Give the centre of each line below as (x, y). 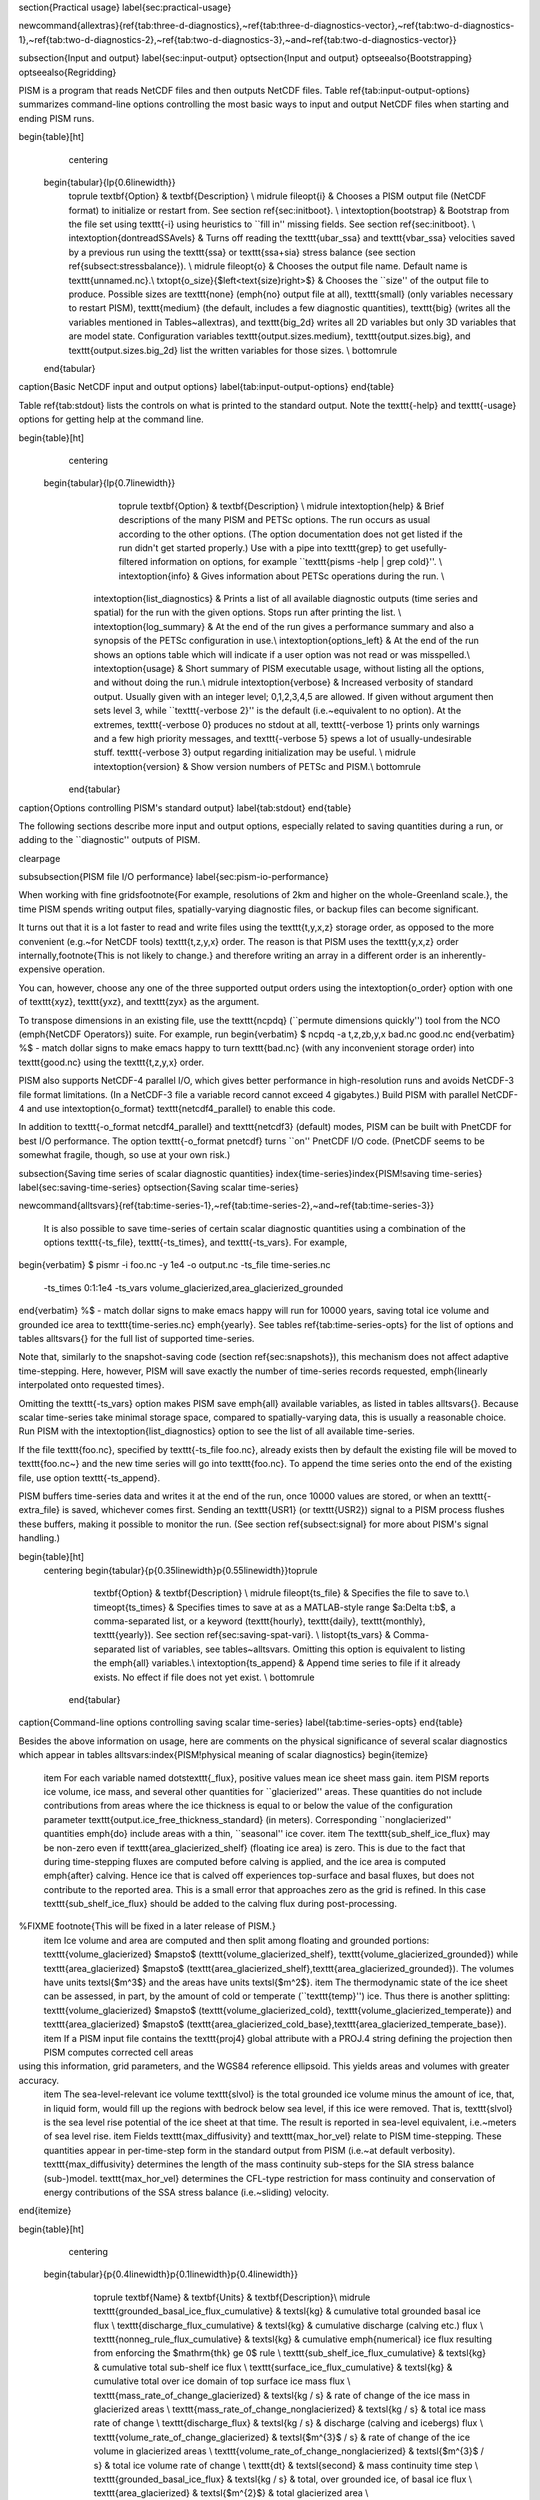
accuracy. (39, 2080)
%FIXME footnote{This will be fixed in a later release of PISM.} (147, 1926)
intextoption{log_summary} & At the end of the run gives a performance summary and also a (284, 626)
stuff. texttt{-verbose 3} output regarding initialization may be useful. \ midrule (255, 752)
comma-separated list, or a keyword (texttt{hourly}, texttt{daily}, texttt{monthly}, (259, 1621)
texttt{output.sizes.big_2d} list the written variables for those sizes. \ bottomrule (233, 350)
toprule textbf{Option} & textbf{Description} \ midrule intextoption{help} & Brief (281, 506)
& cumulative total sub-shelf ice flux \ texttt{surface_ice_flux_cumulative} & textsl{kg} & (273, 2367)
